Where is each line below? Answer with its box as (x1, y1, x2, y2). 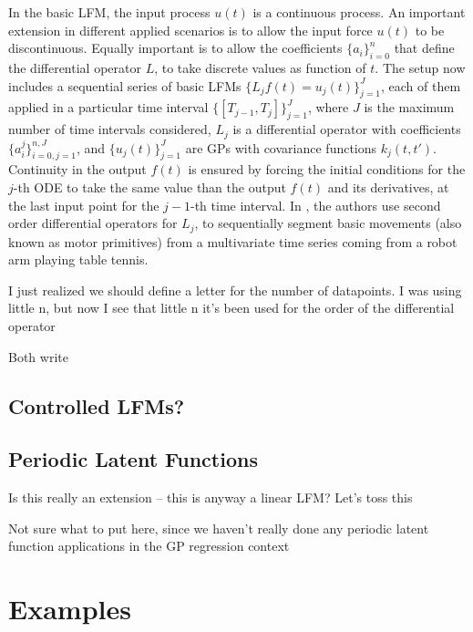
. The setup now (375, 57, 466, 77)
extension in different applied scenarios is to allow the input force (8, 20, 373, 39)
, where (307, 98, 349, 117)
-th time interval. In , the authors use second (190, 195, 441, 214)
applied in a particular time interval (8, 98, 209, 117)
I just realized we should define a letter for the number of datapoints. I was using (8, 280, 462, 299)
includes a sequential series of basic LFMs (8, 76, 242, 95)
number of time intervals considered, (8, 119, 211, 139)
